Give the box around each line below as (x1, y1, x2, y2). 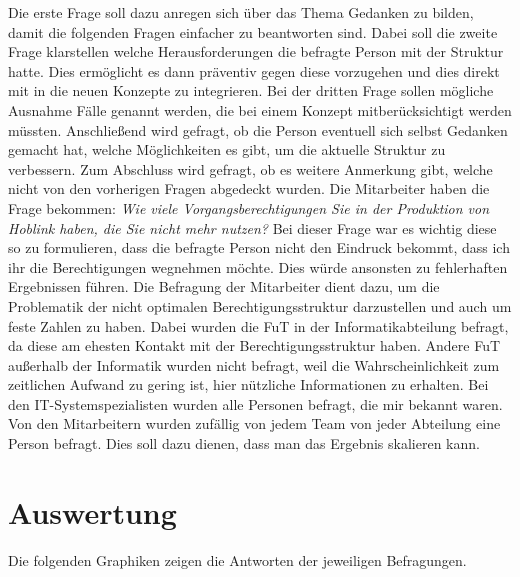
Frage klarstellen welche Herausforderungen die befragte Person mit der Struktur (8, 41, 504, 62)
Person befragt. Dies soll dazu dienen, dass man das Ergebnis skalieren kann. (8, 433, 480, 454)
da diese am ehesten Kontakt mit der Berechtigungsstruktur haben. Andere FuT (8, 335, 501, 356)
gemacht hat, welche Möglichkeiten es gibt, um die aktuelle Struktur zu (8, 139, 446, 160)
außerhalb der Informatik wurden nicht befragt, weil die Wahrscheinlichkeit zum (8, 354, 500, 375)
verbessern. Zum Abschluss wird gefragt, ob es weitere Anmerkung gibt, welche (8, 158, 493, 179)
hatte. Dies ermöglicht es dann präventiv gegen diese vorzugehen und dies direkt (8, 60, 500, 81)
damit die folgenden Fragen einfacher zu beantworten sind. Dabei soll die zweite (8, 21, 498, 42)
